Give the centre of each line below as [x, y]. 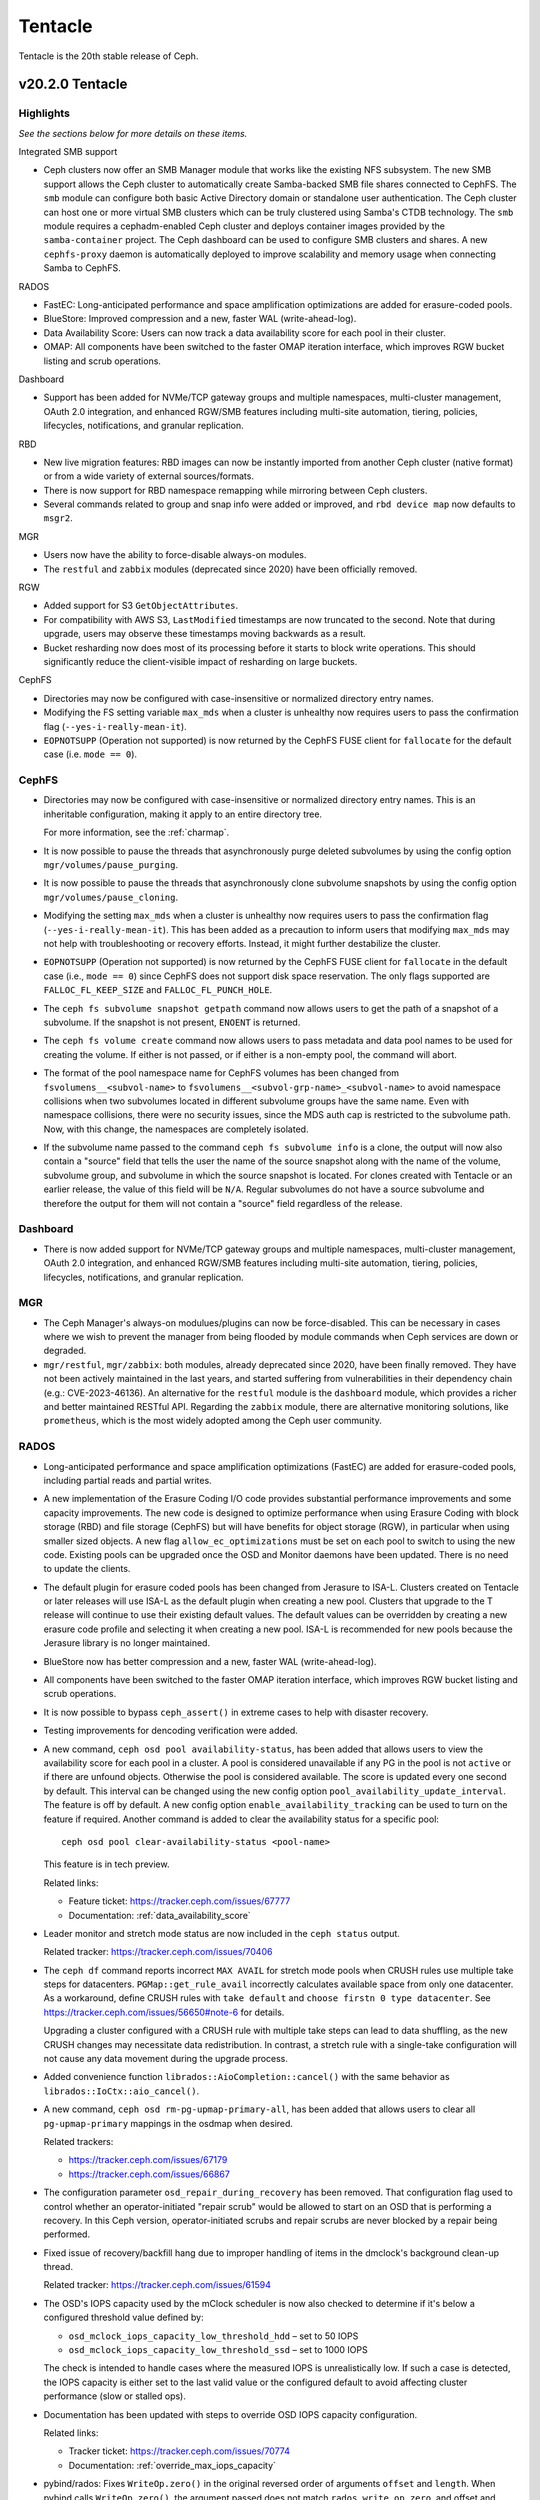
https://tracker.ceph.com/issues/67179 [148, 2160]
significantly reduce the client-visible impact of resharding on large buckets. [200, 661]
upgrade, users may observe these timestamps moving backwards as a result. [205, 634]
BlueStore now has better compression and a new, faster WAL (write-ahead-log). [210, 1661]
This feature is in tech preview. [106, 1864]
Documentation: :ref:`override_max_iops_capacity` [172, 2465]
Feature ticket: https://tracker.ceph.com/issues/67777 [179, 1901]
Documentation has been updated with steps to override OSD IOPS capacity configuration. [230, 2414]
